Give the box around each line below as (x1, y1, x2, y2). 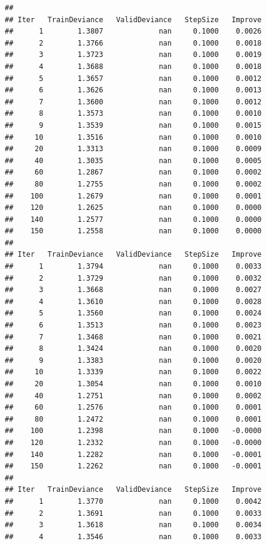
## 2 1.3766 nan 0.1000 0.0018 (5, 38, 262, 47)
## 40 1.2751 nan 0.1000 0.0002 (5, 391, 262, 400)
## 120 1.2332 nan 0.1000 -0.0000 (5, 438, 262, 447)
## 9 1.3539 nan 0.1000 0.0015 (5, 121, 262, 130)
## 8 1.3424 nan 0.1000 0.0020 (5, 344, 262, 353)
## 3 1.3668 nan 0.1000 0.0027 (5, 285, 262, 294)
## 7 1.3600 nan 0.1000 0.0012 (5, 97, 262, 106)
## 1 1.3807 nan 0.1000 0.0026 (5, 27, 262, 36)
